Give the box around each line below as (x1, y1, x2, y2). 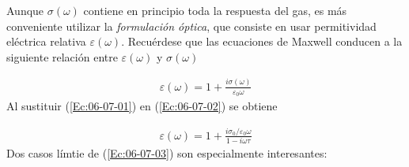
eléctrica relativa (6, 33, 86, 50)
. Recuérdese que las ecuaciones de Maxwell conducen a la (121, 33, 403, 50)
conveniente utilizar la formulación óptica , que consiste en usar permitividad (6, 17, 377, 34)
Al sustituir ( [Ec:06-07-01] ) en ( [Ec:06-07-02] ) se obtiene (6, 98, 278, 114)
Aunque (6, 2, 44, 18)
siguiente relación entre (6, 48, 118, 65)
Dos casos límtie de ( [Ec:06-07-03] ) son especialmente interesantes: (6, 145, 328, 161)
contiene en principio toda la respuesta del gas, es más (83, 2, 347, 18)
